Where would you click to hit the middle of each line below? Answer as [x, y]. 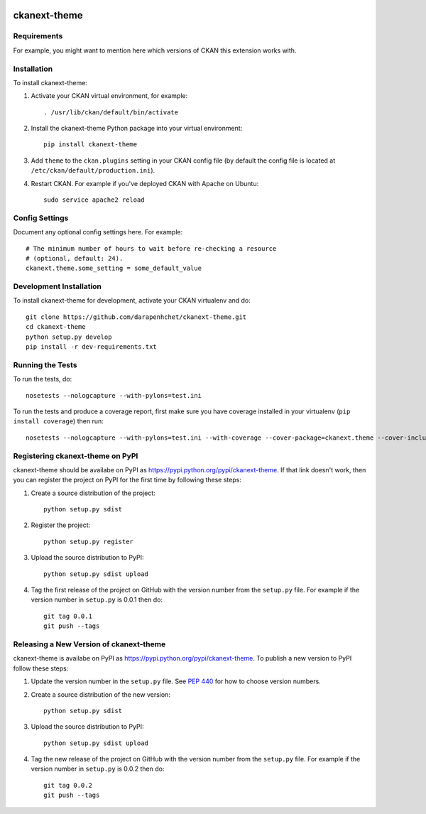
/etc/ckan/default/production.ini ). [93, 170]
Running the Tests [45, 364]
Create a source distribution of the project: [93, 493]
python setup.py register [89, 541]
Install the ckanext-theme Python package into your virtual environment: [137, 129]
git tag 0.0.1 [68, 616]
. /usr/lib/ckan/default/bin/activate [111, 112]
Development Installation [58, 286]
